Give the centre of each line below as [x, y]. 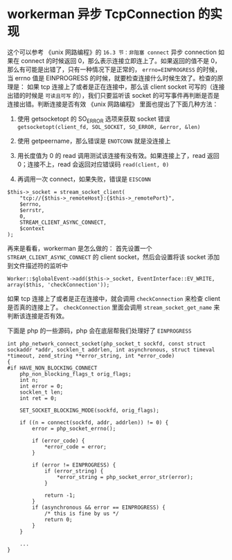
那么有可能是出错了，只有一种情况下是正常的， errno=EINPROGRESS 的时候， [114, 69]
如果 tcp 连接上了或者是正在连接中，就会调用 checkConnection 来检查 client [114, 298]
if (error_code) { [59, 441]
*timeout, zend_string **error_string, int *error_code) [91, 356]
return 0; [58, 519]
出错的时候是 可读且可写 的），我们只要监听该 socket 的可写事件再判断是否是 [114, 95]
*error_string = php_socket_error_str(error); [125, 477]
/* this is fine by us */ [81, 514]
